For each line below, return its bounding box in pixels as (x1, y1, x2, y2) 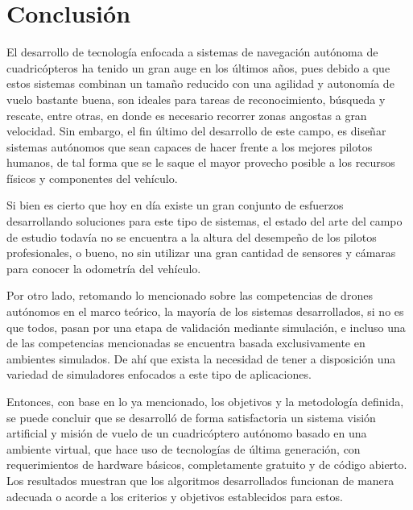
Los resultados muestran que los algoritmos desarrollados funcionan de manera (6, 471, 394, 488)
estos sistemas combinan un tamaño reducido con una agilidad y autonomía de (6, 75, 394, 92)
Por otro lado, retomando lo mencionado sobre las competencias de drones (6, 287, 373, 304)
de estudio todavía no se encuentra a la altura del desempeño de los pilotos (6, 228, 377, 245)
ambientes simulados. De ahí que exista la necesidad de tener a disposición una (6, 350, 396, 367)
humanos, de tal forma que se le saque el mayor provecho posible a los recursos (6, 154, 395, 171)
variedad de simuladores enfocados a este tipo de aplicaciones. (6, 366, 312, 383)
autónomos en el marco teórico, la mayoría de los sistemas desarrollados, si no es (6, 303, 404, 320)
